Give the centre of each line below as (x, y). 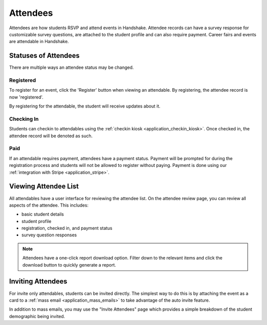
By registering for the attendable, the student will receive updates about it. (85, 106)
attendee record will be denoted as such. (51, 136)
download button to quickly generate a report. (69, 265)
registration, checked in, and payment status (67, 228)
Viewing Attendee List (44, 187)
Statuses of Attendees (44, 56)
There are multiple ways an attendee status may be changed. (71, 67)
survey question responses (49, 235)
